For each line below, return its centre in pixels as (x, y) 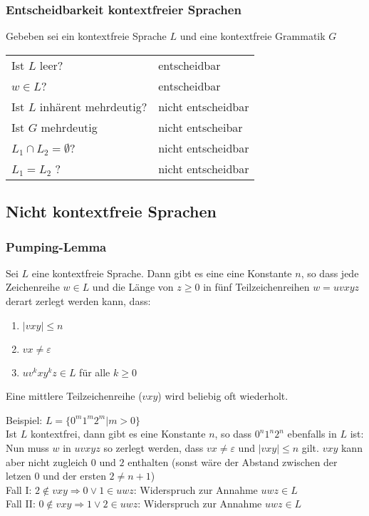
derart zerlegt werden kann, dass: (78, 301)
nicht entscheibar (201, 127)
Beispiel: (24, 419)
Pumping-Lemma (56, 246)
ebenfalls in (312, 434)
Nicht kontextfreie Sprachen (111, 211)
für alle (95, 372)
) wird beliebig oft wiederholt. (223, 396)
